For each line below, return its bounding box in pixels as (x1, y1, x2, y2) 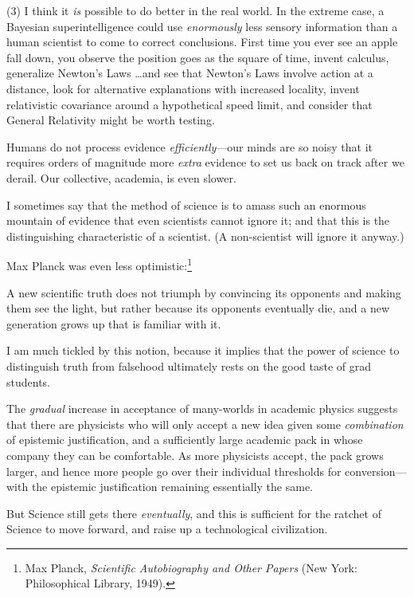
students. (6, 373, 50, 390)
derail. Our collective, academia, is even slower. (6, 169, 236, 186)
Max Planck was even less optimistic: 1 (6, 255, 193, 273)
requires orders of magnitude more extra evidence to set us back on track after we (6, 154, 404, 171)
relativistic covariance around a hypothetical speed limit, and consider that (6, 96, 373, 112)
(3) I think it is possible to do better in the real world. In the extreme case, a (6, 2, 385, 18)
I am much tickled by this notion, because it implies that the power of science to (6, 342, 400, 359)
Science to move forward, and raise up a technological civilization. (6, 520, 328, 537)
